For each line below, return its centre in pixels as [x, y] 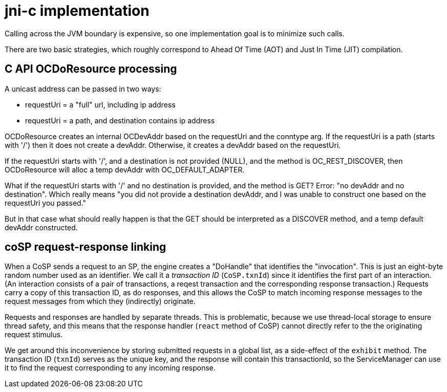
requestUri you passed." [46, 203]
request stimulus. [34, 335]
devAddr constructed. [41, 227]
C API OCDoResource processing [91, 69]
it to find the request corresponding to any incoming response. [110, 368]
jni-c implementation [77, 11]
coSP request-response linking [86, 247]
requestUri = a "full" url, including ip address [100, 104]
